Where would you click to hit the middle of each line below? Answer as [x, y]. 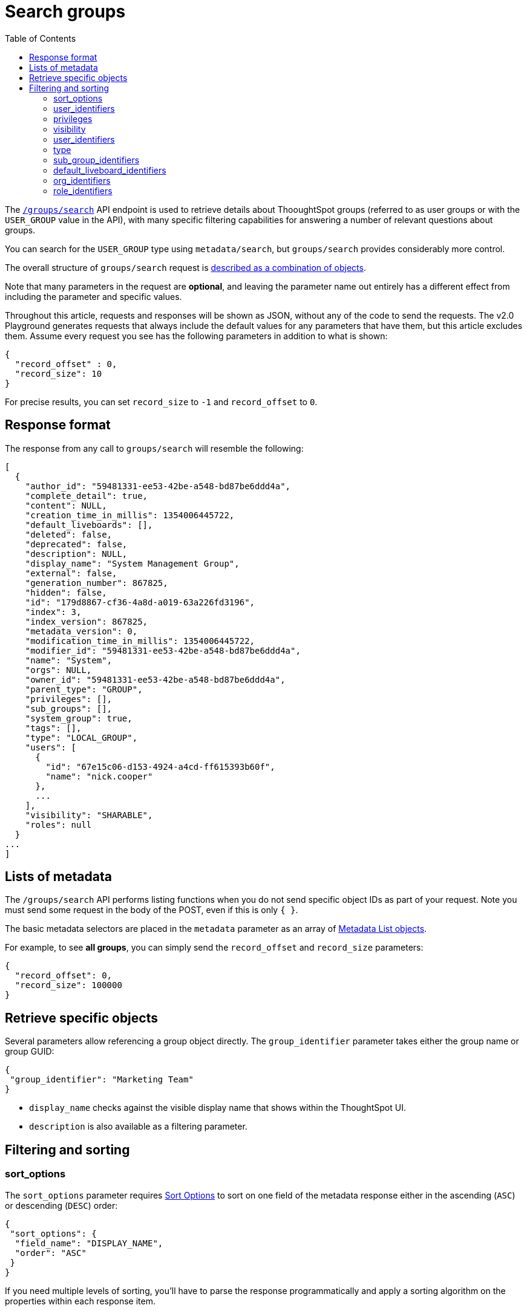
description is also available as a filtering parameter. [138, 1127]
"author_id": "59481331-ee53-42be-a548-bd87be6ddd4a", [158, 486]
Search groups [65, 11]
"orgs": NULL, [58, 670]
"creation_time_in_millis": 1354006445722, [130, 515]
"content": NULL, [66, 505]
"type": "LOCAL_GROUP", [81, 737]
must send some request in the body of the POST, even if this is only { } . [152, 910]
